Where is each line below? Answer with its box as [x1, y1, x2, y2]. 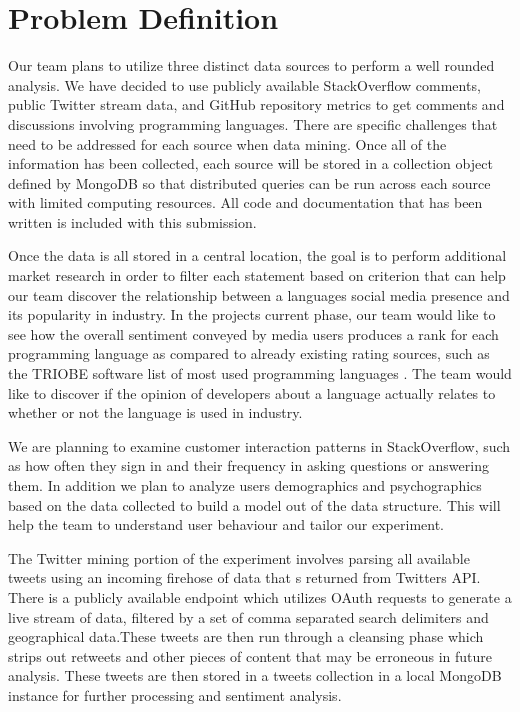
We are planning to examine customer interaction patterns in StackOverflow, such [8, 435, 511, 456]
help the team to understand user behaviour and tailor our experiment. [8, 514, 444, 535]
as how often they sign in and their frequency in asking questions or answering [8, 455, 489, 476]
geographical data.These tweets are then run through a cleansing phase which [8, 626, 484, 647]
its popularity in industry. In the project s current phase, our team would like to [8, 304, 496, 325]
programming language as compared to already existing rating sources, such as [8, 343, 490, 364]
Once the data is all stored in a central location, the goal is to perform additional [8, 245, 507, 266]
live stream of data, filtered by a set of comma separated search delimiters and [8, 606, 489, 627]
